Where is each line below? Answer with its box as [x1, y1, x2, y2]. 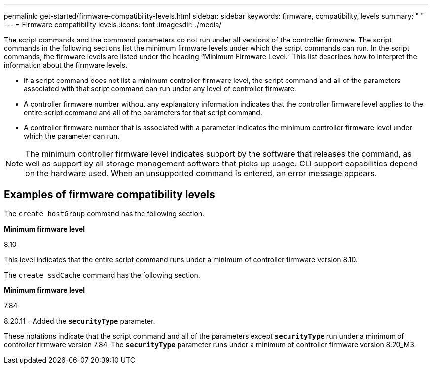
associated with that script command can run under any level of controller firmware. [24, 84, 296, 93]
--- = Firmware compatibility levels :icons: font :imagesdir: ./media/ [4, 20, 222, 29]
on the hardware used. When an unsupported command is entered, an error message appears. [25, 168, 377, 178]
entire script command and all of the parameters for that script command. [24, 108, 262, 117]
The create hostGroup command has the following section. [4, 209, 205, 218]
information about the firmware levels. [4, 61, 128, 69]
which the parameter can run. [24, 132, 120, 140]
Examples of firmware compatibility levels [4, 188, 215, 201]
